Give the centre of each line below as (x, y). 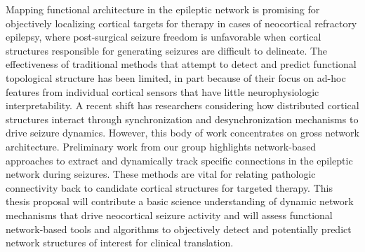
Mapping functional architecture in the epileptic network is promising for (163, 9)
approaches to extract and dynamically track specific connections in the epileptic (179, 160)
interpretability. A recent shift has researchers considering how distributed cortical (182, 105)
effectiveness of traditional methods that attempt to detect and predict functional (181, 64)
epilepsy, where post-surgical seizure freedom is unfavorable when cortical (164, 37)
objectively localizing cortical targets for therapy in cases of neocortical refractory (181, 23)
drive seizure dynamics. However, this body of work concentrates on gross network (182, 133)
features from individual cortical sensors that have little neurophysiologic (162, 91)
